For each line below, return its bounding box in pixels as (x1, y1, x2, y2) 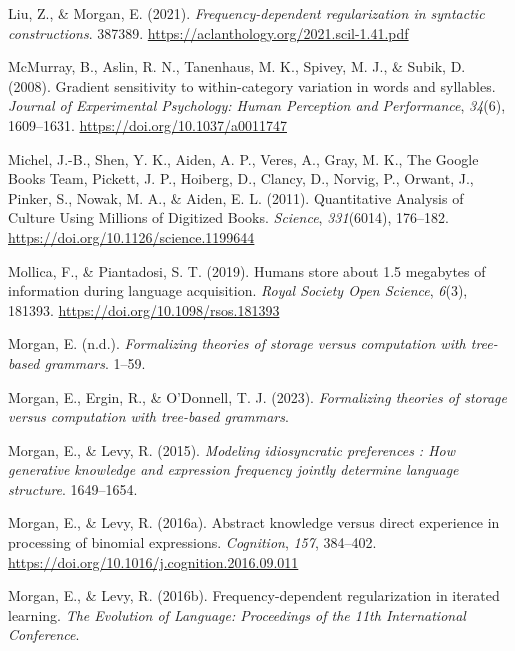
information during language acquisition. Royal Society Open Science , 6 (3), (8, 280, 468, 301)
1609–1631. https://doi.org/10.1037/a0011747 (8, 114, 287, 135)
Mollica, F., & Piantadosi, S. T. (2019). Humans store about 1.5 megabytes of (8, 260, 486, 281)
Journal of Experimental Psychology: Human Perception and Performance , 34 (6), (8, 95, 506, 116)
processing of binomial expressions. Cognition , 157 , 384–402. (8, 532, 377, 553)
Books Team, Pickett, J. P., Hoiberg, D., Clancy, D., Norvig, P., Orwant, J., (8, 168, 474, 189)
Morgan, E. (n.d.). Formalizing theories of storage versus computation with (8, 333, 466, 354)
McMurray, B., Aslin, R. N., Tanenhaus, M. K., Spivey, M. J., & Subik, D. (8, 56, 466, 77)
